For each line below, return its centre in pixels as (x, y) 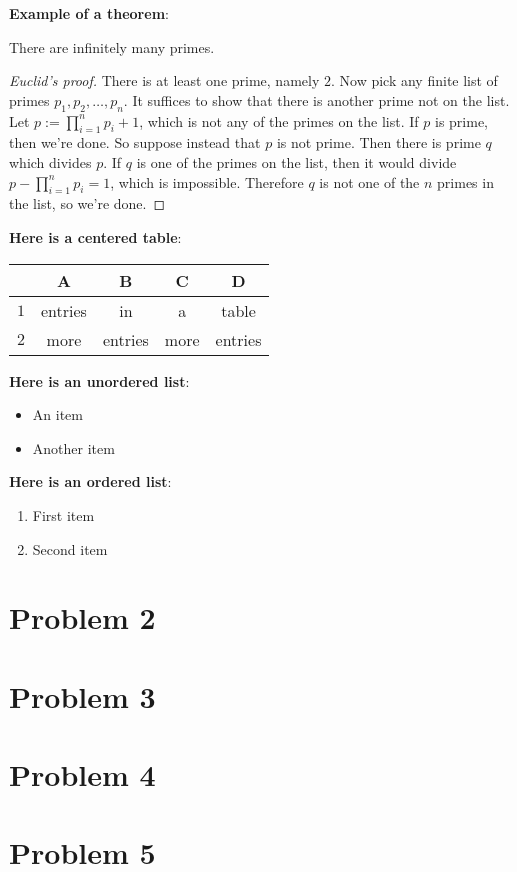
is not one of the (369, 181)
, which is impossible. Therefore (207, 181)
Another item (73, 447)
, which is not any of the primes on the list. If (279, 120)
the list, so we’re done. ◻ (87, 203)
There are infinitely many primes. (112, 46)
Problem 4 (82, 774)
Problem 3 (82, 695)
